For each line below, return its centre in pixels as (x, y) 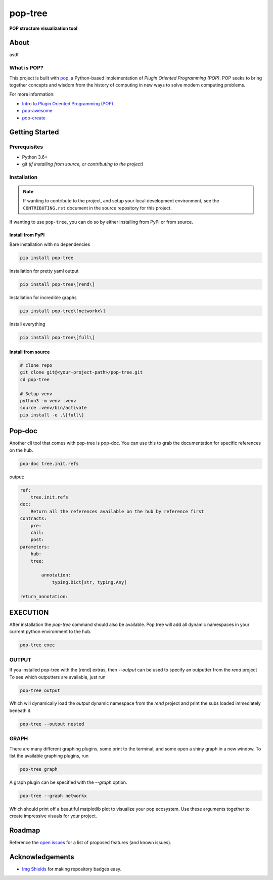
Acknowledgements (42, 857)
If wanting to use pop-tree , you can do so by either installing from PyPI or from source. (101, 222)
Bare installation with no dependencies (50, 244)
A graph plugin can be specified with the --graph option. (68, 782)
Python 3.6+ (35, 157)
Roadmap (25, 831)
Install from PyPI (27, 235)
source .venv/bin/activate (53, 408)
